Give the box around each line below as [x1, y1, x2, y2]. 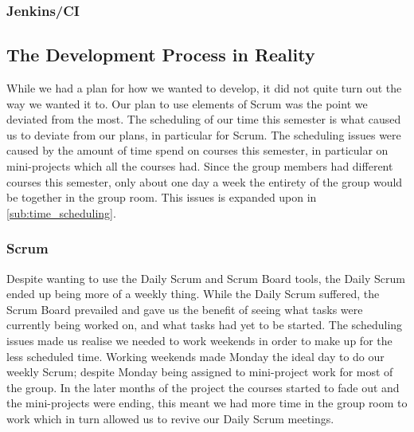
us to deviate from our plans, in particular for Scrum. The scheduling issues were [6, 126, 401, 143]
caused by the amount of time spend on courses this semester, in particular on [6, 142, 389, 159]
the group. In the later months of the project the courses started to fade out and [6, 379, 400, 395]
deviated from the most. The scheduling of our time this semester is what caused [6, 111, 401, 128]
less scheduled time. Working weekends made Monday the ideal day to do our [6, 348, 385, 364]
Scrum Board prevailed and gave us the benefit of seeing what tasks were [6, 300, 363, 317]
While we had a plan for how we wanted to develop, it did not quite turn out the [6, 80, 402, 96]
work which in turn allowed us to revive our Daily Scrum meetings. [6, 410, 334, 426]
